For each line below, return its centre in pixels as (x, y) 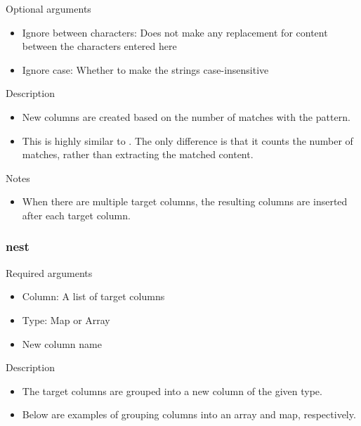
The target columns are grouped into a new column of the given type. (172, 390)
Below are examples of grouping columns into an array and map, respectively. (189, 414)
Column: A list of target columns (93, 296)
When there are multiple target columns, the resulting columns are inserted (185, 201)
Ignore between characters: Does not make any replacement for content (175, 32)
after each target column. (76, 215)
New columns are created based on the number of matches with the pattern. (186, 116)
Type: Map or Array (66, 319)
